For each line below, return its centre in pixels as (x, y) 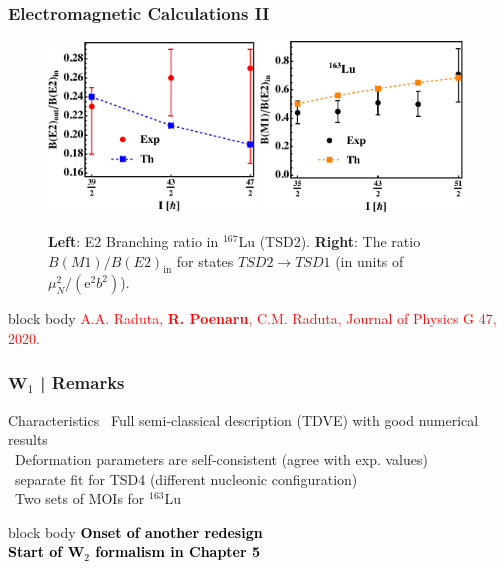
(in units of (369, 260)
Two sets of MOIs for (79, 498)
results (28, 439)
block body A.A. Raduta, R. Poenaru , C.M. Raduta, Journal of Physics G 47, (252, 318)
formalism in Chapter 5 (178, 551)
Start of (35, 551)
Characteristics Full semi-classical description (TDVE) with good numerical (243, 419)
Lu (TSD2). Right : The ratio (329, 240)
